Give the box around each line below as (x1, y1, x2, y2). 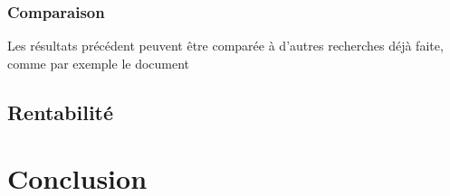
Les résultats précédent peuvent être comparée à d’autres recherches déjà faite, (7, 36, 444, 55)
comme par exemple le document (7, 53, 190, 72)
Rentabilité (7, 98, 114, 126)
